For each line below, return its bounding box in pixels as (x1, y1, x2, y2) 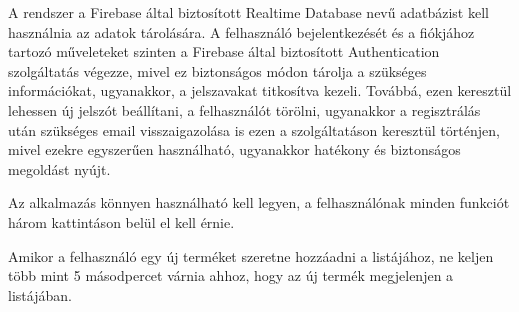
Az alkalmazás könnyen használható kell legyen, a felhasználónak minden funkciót (8, 192, 510, 213)
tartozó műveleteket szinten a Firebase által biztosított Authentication (8, 41, 440, 62)
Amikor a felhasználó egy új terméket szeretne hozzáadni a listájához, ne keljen (8, 245, 494, 266)
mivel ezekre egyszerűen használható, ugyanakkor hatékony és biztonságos (8, 139, 461, 160)
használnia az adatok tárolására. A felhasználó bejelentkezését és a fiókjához (8, 21, 475, 42)
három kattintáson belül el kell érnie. (8, 211, 235, 232)
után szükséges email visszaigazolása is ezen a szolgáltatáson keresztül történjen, (8, 119, 500, 140)
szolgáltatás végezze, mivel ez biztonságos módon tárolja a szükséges (8, 60, 427, 81)
